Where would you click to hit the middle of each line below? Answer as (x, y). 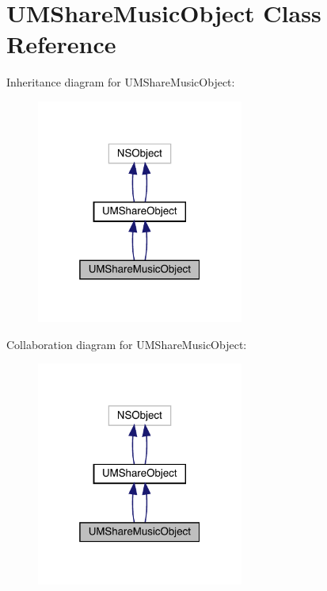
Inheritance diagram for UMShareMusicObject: (121, 82)
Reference (61, 44)
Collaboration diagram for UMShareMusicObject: (127, 344)
